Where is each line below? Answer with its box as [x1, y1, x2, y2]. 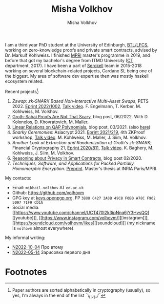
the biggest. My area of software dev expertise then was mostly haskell [5, 73, 149, 79]
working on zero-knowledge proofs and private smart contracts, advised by [5, 47, 157, 53]
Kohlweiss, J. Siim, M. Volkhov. [12, 150, 75, 156]
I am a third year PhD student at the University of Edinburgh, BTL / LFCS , [5, 42, 149, 47]
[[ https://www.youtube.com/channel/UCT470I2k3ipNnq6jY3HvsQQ [12, 209, 148, 216]
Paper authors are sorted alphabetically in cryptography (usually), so [12, 287, 151, 293]
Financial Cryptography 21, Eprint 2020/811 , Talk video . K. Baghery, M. [12, 145, 154, 151]
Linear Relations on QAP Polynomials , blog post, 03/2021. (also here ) [12, 124, 151, 130]
